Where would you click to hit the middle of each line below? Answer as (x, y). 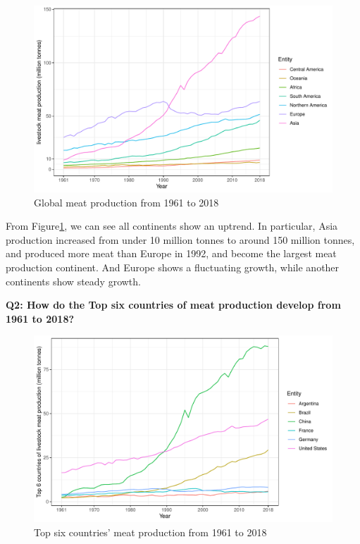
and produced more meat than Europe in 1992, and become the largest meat (171, 253)
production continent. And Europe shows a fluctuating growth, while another (173, 267)
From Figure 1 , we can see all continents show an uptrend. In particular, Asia (172, 226)
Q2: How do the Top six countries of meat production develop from (173, 305)
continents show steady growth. (73, 281)
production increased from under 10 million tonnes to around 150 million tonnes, (180, 239)
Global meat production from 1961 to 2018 (126, 202)
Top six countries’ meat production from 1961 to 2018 (150, 532)
